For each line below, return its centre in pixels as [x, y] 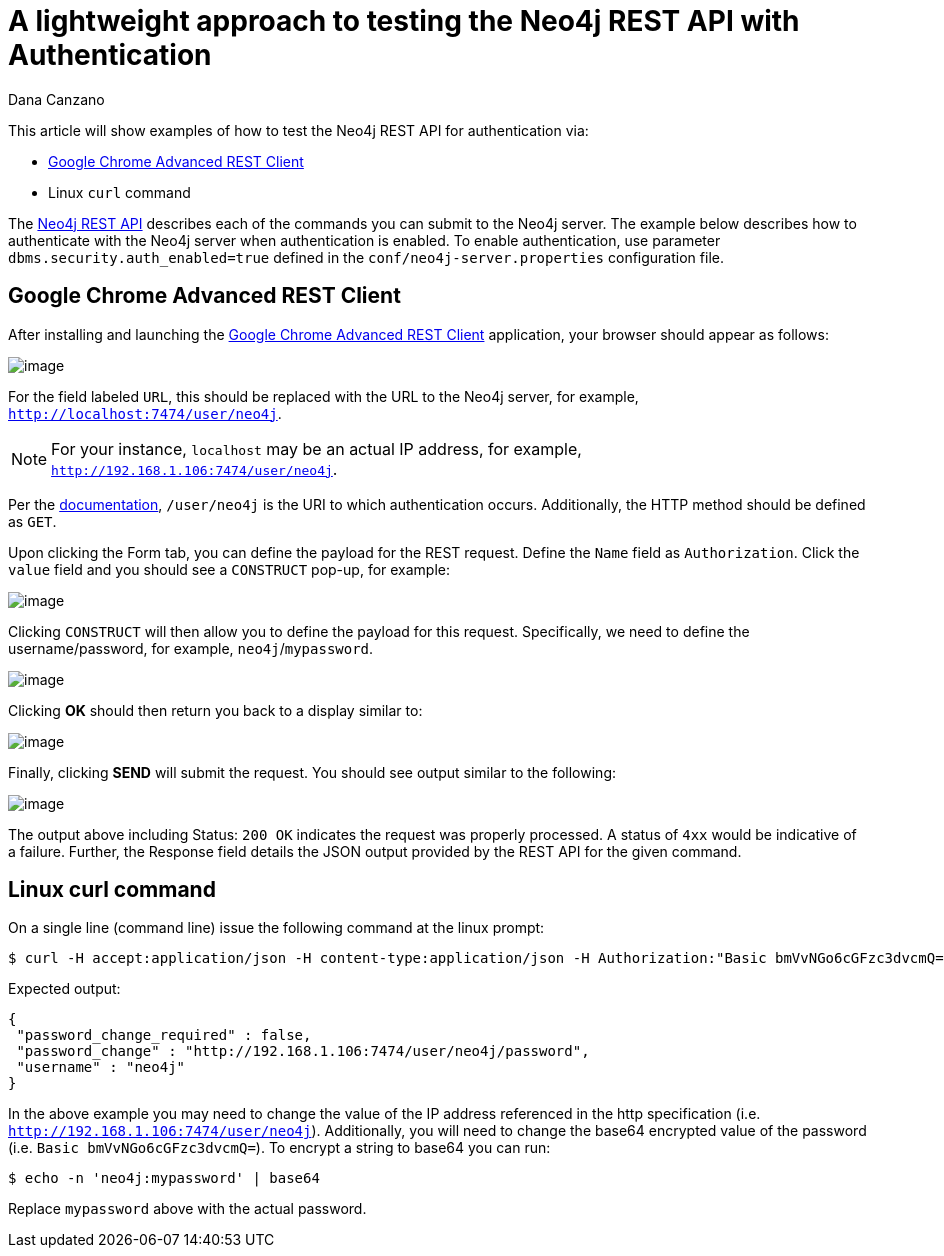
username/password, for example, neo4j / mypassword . [191, 648]
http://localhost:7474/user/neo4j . [145, 413]
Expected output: [64, 989]
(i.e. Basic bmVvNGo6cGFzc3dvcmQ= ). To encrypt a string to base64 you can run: [279, 1148]
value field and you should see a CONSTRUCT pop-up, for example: [229, 569]
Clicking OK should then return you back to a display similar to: [215, 710]
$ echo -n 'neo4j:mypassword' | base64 [164, 1178]
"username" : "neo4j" [101, 1067]
